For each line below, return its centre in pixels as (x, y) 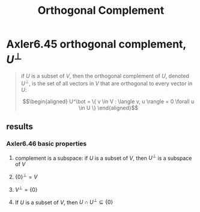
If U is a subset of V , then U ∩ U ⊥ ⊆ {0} (64, 202)
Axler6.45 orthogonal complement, (96, 44)
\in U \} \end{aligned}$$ (108, 108)
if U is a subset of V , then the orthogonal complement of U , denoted (105, 76)
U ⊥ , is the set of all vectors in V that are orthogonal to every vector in (107, 83)
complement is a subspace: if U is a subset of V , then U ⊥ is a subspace (103, 157)
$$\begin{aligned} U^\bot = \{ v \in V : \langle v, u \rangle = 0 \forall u (108, 101)
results (20, 127)
